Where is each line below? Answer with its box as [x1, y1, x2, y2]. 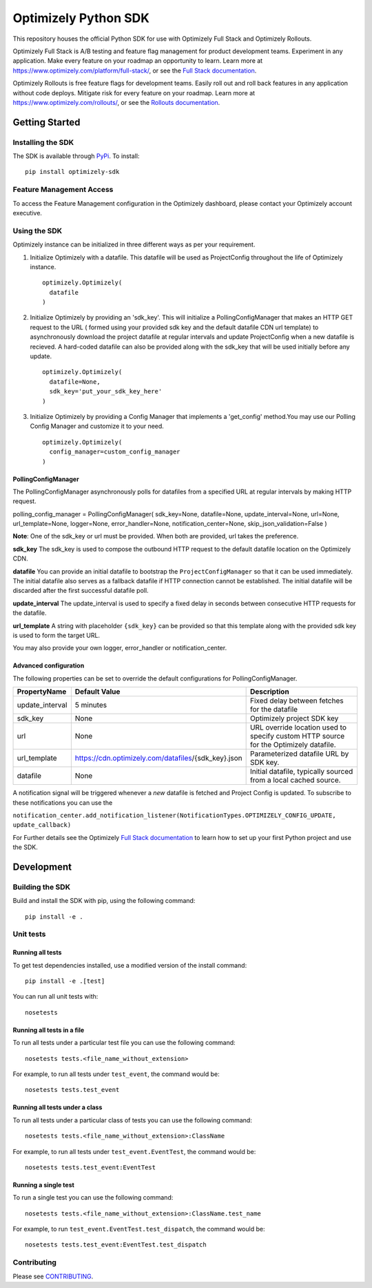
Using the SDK [12, 226, 63, 235]
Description [249, 687, 289, 696]
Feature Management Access [12, 185, 114, 195]
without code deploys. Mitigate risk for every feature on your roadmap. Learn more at [12, 88, 255, 97]
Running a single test [12, 1180, 75, 1189]
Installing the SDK [12, 137, 74, 147]
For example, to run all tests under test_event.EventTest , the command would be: [12, 1147, 256, 1155]
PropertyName [17, 687, 67, 696]
